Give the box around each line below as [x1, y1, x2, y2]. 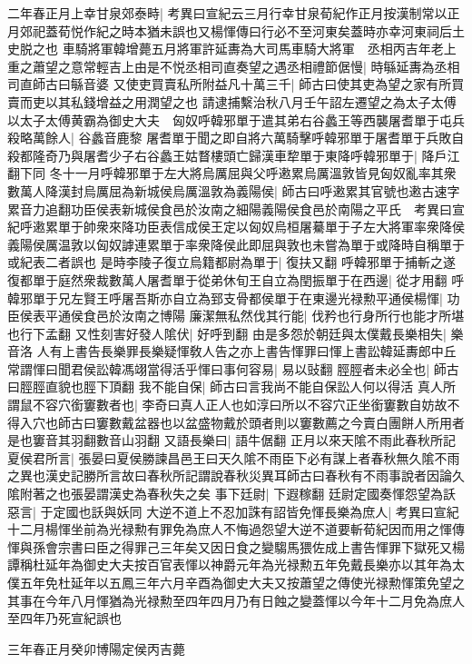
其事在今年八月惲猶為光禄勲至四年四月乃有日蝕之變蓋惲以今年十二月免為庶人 [7, 590, 465, 609]
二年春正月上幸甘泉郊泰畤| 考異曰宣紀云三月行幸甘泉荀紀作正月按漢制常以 [7, 4, 447, 22]
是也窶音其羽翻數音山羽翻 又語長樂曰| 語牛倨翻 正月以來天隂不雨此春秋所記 [7, 431, 456, 450]
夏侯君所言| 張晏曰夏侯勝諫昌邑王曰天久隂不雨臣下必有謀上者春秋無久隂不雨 [7, 448, 460, 467]
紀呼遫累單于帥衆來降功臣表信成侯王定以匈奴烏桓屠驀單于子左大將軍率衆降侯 [7, 217, 465, 236]
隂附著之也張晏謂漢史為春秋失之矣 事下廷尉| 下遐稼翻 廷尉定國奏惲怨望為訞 [7, 484, 456, 503]
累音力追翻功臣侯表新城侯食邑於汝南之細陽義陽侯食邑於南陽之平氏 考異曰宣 [7, 199, 465, 218]
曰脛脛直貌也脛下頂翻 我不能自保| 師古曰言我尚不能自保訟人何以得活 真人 [7, 377, 443, 396]
